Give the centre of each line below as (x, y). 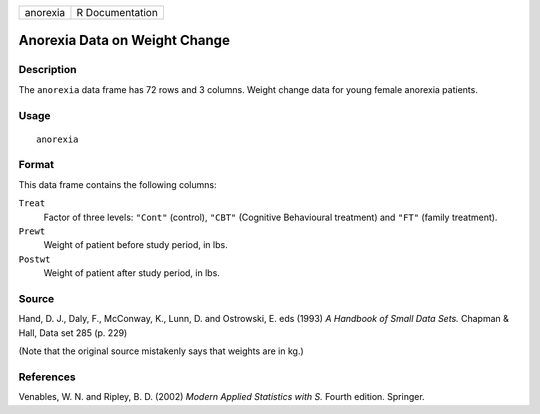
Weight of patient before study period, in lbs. (136, 245)
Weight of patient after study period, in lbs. (131, 273)
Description (47, 70)
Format (36, 165)
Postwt (34, 259)
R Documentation (117, 12)
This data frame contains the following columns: (117, 184)
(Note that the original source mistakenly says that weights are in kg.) (161, 351)
